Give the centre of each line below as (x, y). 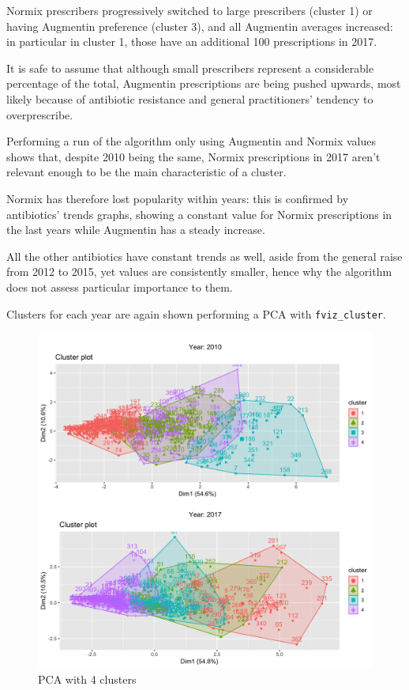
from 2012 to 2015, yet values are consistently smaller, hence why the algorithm (199, 271)
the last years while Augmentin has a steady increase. (136, 230)
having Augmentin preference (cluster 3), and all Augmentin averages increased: (200, 26)
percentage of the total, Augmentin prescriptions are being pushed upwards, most (204, 83)
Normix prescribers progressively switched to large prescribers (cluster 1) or (189, 10)
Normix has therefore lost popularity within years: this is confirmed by (178, 198)
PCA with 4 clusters (87, 679)
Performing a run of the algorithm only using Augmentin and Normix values (191, 141)
